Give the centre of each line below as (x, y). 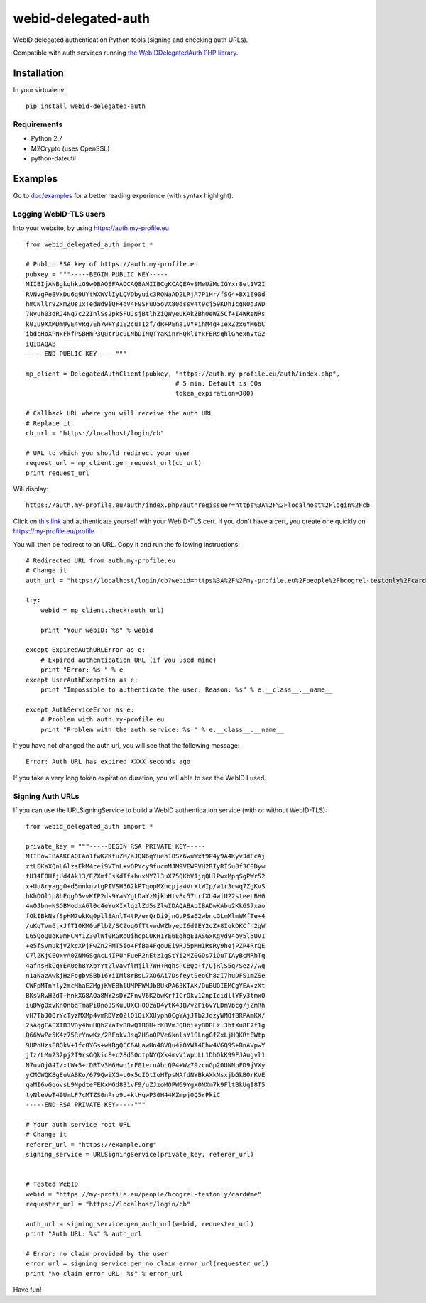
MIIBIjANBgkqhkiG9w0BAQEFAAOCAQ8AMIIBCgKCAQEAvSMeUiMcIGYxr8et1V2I (146, 284)
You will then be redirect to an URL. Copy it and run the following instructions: (127, 544)
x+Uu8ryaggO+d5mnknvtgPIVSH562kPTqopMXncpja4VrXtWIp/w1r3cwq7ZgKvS (146, 886)
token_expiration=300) (215, 393)
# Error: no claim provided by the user (97, 1254)
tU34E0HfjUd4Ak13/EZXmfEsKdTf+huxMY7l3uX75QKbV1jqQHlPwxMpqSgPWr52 (146, 876)
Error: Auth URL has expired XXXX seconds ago (108, 762)
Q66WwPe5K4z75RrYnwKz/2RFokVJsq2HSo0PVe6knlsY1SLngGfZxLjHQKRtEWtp (146, 1035)
